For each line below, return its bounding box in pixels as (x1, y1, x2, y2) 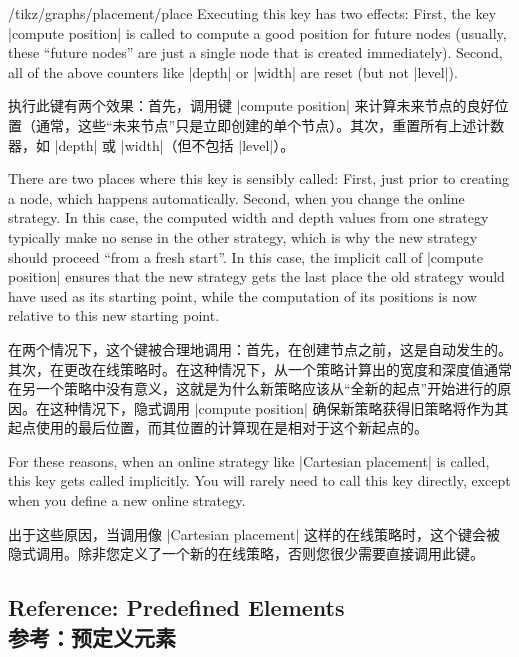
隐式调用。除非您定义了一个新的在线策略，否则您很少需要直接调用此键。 (8, 543, 484, 564)
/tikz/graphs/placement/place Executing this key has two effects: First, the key (8, 3, 497, 23)
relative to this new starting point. (8, 305, 220, 326)
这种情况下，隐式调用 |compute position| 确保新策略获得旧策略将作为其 (49, 397, 509, 418)
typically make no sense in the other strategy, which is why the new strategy (8, 226, 478, 247)
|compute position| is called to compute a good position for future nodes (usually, (8, 22, 507, 43)
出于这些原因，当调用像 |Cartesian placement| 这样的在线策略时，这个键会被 (8, 523, 501, 544)
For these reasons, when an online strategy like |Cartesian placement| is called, (8, 450, 490, 471)
